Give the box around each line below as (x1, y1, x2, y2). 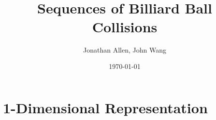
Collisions (92, 17, 158, 37)
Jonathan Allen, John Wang (83, 45, 166, 55)
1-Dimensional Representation (3, 97, 208, 117)
